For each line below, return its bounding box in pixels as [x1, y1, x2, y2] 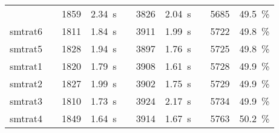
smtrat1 [10, 59, 42, 73]
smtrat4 [10, 111, 42, 125]
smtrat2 [10, 76, 42, 90]
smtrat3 [10, 94, 42, 108]
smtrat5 [10, 42, 42, 55]
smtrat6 [10, 24, 42, 38]
